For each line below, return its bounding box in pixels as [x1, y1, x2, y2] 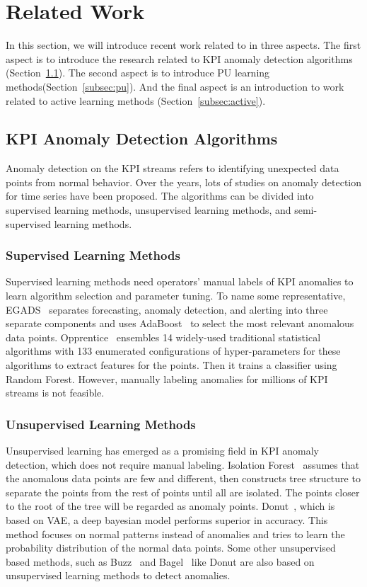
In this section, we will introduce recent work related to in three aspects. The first [6, 38, 361, 52]
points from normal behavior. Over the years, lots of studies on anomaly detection [6, 174, 362, 189]
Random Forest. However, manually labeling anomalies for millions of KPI [6, 371, 328, 386]
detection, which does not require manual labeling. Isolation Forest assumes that [6, 457, 360, 472]
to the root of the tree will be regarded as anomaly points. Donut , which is [6, 498, 335, 513]
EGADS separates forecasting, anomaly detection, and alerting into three [6, 302, 328, 317]
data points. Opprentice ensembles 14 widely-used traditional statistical [6, 329, 321, 344]
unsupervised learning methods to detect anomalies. [6, 568, 231, 583]
